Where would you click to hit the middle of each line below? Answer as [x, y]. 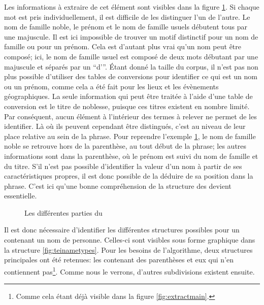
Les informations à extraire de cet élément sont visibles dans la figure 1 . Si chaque [132, 7]
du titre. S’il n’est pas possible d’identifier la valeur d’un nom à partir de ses [123, 166]
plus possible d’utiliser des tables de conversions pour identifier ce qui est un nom [131, 76]
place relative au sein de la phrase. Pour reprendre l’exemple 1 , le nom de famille [130, 136]
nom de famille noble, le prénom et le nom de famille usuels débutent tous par [126, 27]
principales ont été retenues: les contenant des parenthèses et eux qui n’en [119, 260]
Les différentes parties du [63, 212]
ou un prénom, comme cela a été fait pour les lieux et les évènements [111, 86]
